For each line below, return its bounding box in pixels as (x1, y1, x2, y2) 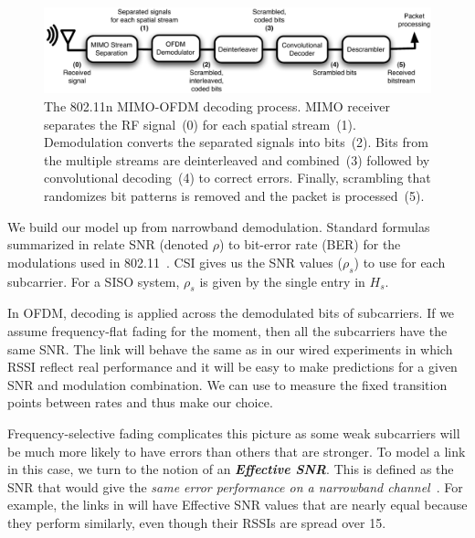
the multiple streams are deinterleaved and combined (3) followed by (44, 150, 430, 169)
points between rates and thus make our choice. (7, 393, 273, 412)
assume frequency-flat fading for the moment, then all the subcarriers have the (7, 321, 448, 340)
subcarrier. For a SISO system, (7, 271, 180, 290)
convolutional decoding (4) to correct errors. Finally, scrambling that (44, 168, 431, 187)
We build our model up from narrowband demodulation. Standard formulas (7, 216, 430, 236)
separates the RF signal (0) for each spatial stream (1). (44, 114, 356, 133)
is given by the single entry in (199, 271, 365, 290)
